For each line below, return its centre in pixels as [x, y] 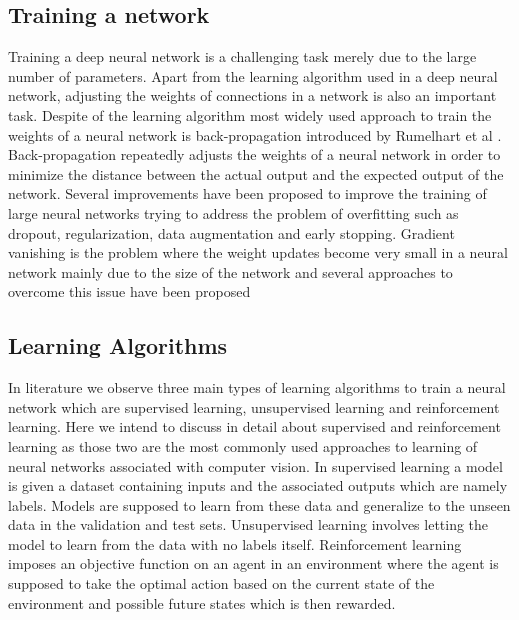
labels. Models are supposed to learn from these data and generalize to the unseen [259, 504]
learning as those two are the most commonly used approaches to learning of [243, 445]
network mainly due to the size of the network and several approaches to [230, 271]
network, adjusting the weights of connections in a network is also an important [252, 95]
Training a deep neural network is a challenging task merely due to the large [242, 56]
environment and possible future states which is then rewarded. [202, 602]
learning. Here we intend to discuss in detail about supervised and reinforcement [254, 426]
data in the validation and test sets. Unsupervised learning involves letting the [248, 524]
